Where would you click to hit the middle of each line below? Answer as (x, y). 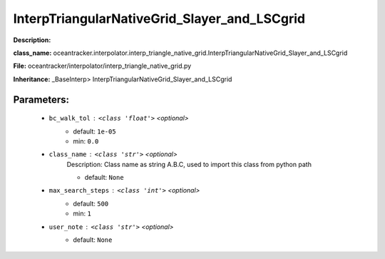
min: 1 (82, 213)
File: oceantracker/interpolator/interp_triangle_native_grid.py (102, 66)
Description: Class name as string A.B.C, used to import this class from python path (189, 164)
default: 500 (91, 203)
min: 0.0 (86, 141)
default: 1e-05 (95, 131)
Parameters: (41, 100)
